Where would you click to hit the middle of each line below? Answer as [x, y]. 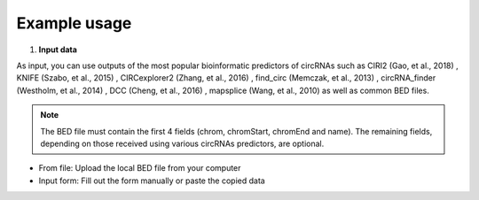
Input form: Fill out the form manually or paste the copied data [152, 181]
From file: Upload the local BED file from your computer [140, 168]
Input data [58, 50]
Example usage [74, 23]
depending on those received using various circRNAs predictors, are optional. [182, 143]
